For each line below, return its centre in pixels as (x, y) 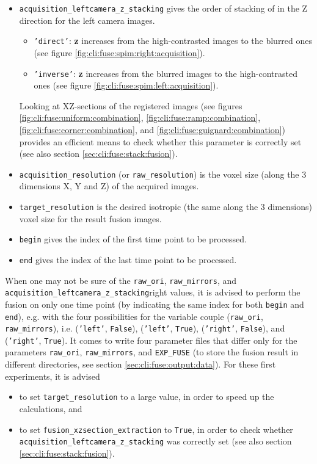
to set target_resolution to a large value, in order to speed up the (147, 397)
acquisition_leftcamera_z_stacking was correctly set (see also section (155, 441)
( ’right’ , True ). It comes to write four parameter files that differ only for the (151, 340)
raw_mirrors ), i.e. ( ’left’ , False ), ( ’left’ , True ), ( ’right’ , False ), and (145, 328)
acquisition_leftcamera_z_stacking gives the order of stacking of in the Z (163, 8)
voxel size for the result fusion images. (90, 218)
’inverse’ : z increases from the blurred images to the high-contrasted (166, 73)
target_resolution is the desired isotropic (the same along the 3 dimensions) (166, 206)
